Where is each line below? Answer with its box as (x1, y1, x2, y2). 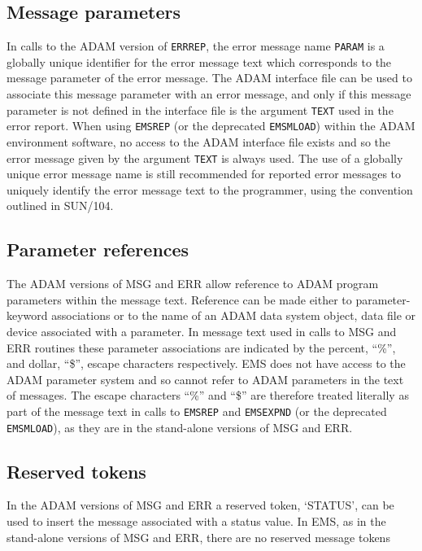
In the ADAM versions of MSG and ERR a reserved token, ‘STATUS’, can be (7, 496, 394, 514)
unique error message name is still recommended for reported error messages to (7, 165, 402, 182)
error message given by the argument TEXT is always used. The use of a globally (7, 149, 403, 166)
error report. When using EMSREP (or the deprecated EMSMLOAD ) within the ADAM (7, 117, 415, 134)
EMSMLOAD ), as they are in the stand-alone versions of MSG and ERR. (7, 418, 353, 435)
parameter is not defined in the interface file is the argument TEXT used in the (7, 101, 394, 118)
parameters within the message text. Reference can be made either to (7, 291, 352, 308)
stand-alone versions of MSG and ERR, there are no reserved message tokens (7, 528, 390, 545)
